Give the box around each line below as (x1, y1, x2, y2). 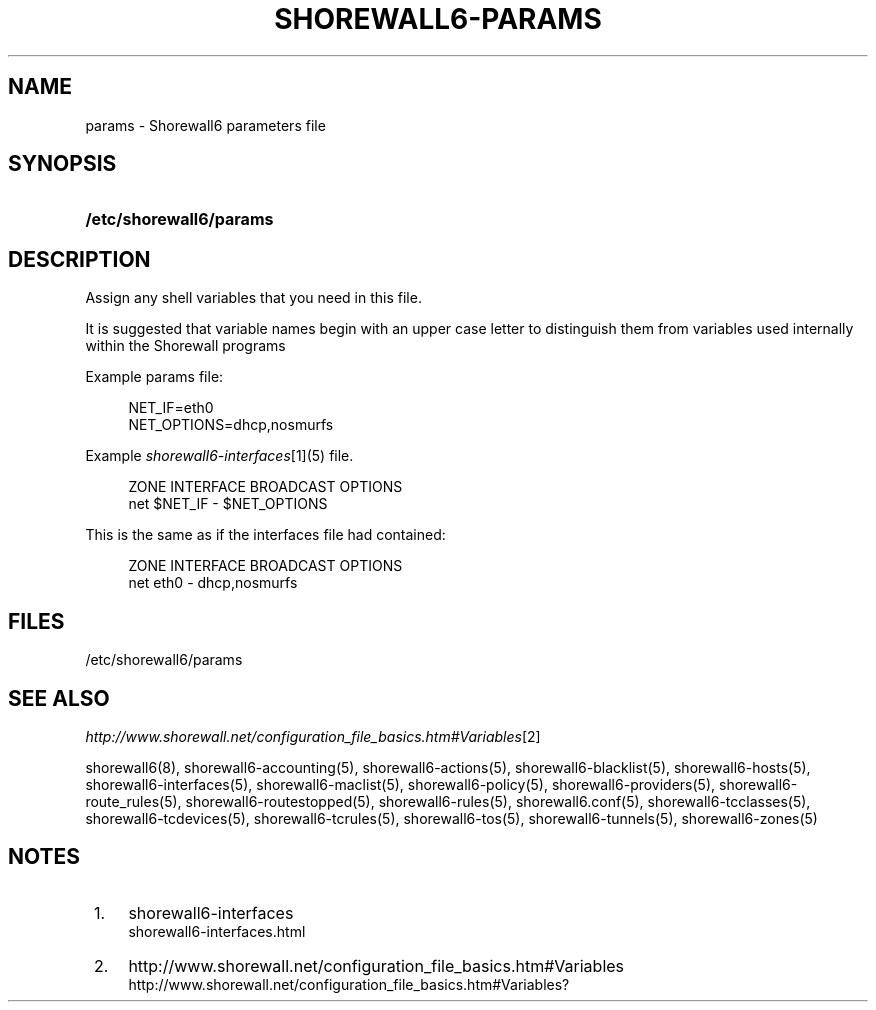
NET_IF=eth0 (128, 399, 214, 417)
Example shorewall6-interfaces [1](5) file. (85, 447, 354, 465)
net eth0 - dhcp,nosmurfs (128, 574, 298, 592)
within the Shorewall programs (85, 337, 286, 355)
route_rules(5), (85, 792, 182, 810)
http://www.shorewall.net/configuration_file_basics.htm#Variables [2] (85, 727, 541, 745)
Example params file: (85, 368, 224, 386)
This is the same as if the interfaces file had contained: (85, 526, 446, 544)
